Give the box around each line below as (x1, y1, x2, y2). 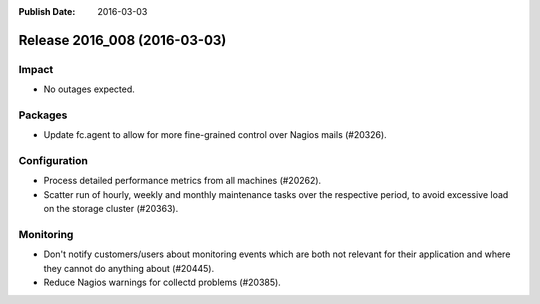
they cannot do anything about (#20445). (43, 262, 215, 274)
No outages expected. (43, 83, 135, 95)
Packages (18, 108, 68, 122)
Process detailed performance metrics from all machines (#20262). (43, 175, 322, 187)
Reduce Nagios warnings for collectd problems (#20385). (43, 276, 282, 289)
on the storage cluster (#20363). (43, 203, 179, 215)
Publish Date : (18, 6, 76, 17)
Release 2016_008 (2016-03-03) (18, 31, 227, 49)
